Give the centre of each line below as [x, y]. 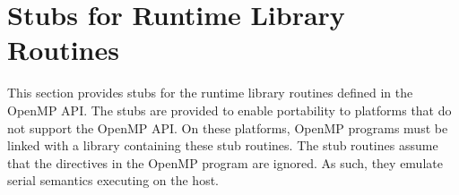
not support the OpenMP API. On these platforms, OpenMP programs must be [228, 127]
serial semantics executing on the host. [113, 180]
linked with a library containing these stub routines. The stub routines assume [223, 145]
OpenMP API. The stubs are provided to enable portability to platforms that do [229, 110]
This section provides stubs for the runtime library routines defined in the [210, 93]
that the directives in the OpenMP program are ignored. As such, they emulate [225, 162]
